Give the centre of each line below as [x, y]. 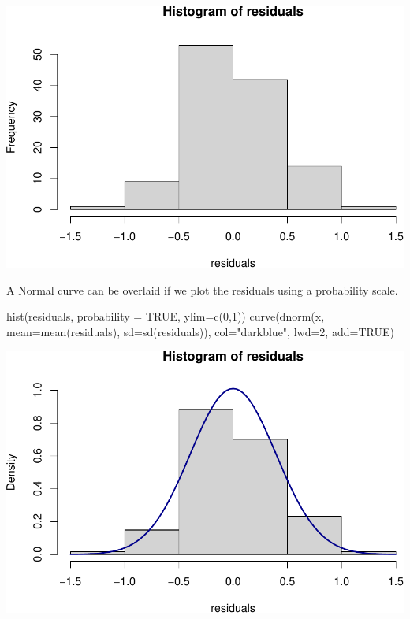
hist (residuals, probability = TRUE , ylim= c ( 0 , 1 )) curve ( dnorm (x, [166, 316]
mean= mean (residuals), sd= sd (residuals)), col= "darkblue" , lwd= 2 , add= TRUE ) [200, 332]
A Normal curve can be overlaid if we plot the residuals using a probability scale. [202, 289]
